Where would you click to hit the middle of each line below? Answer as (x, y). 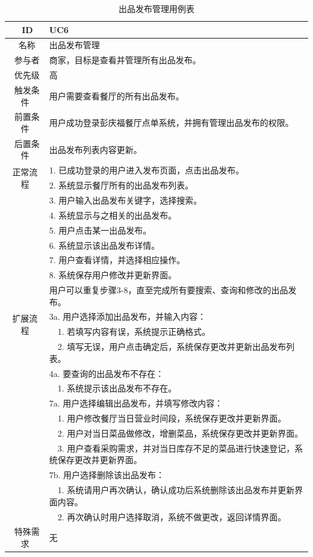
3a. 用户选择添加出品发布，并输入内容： (128, 316)
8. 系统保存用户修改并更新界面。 (113, 275)
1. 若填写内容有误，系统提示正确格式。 (134, 331)
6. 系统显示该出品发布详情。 (104, 245)
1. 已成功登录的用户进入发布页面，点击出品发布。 (147, 170)
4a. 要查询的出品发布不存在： (107, 373)
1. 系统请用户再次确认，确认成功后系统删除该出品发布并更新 (176, 490)
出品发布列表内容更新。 (95, 149)
